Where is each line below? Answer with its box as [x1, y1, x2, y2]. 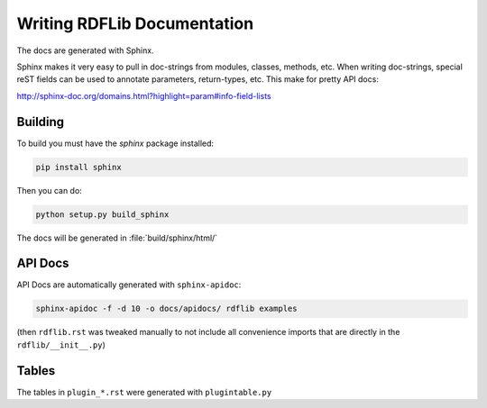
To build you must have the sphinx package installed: [16, 138, 215, 149]
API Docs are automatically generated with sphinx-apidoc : [16, 279, 242, 290]
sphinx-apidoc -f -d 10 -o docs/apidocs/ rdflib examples [35, 304, 298, 314]
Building [16, 113, 65, 130]
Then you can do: [16, 185, 83, 195]
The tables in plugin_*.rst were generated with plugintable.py [16, 386, 272, 397]
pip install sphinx [35, 162, 122, 172]
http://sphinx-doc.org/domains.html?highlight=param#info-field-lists [16, 90, 271, 101]
